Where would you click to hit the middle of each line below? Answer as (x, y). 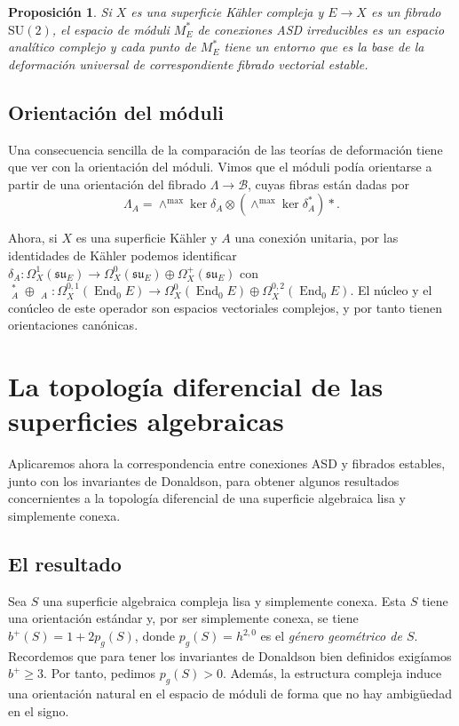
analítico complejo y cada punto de (102, 47)
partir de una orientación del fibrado (107, 183)
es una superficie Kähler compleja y (227, 12)
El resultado (65, 563)
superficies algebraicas (146, 421)
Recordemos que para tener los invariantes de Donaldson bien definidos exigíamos (230, 655)
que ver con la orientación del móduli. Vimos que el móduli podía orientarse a (220, 167)
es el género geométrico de (331, 635)
